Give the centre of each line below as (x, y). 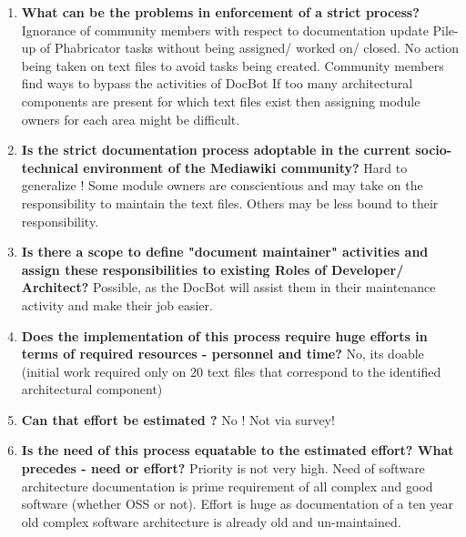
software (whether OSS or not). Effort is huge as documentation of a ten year (238, 504)
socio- (434, 150)
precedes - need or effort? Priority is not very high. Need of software (223, 468)
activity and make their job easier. (117, 304)
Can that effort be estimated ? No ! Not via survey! (178, 419)
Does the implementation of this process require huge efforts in (224, 335)
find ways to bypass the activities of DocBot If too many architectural (217, 83)
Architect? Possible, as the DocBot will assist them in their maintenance (228, 287)
